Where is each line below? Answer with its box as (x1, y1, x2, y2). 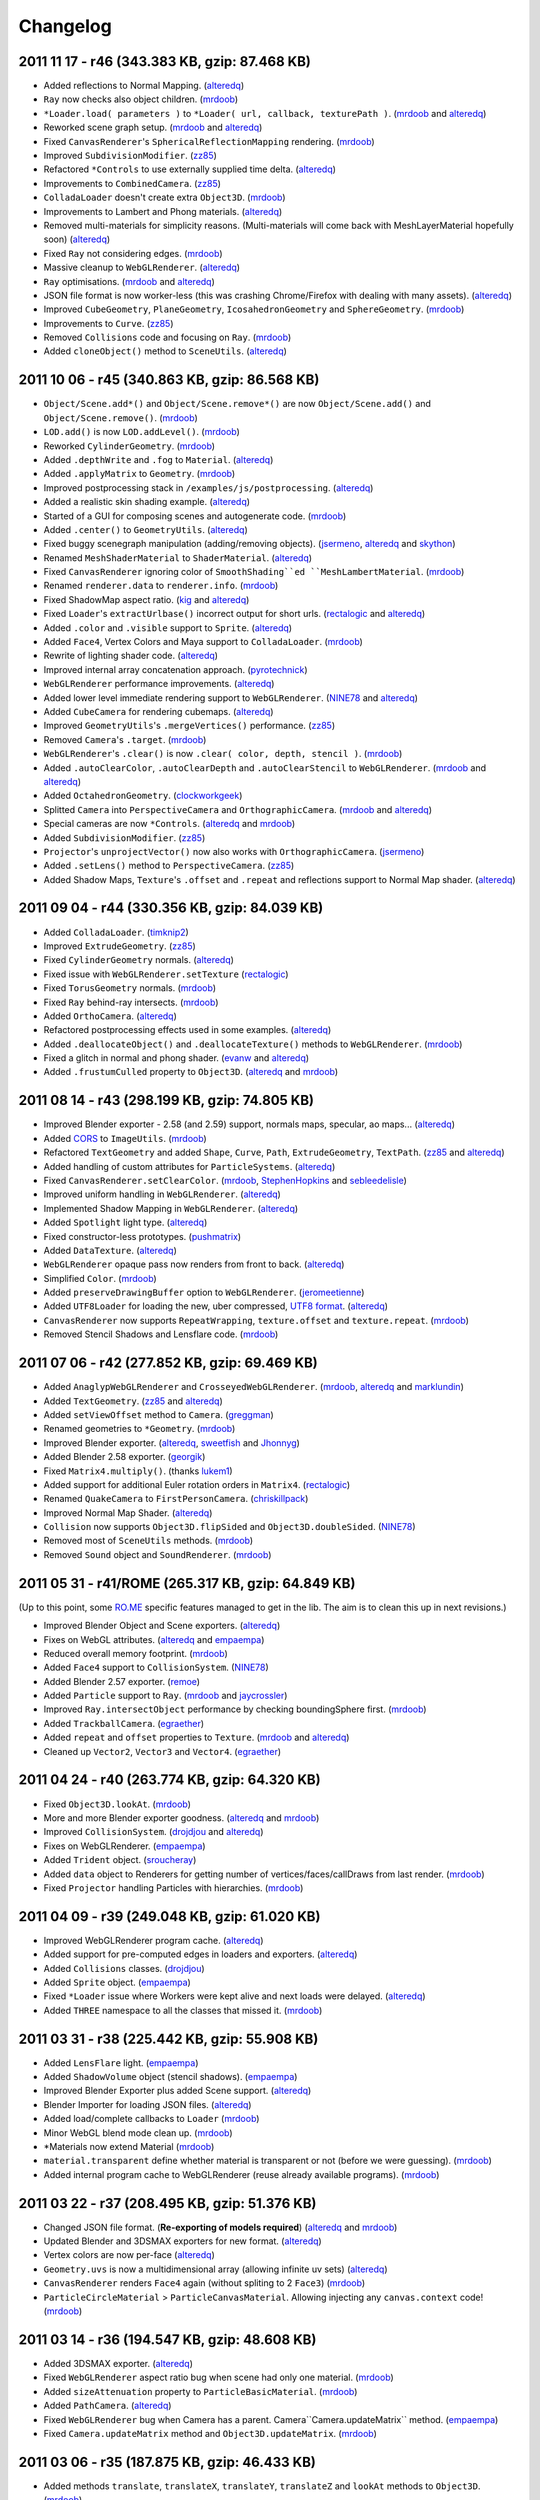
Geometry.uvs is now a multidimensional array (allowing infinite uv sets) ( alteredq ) (43, 2263, 389, 2275)
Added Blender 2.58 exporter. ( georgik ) (43, 1451, 206, 1463)
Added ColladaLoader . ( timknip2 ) (43, 926, 189, 938)
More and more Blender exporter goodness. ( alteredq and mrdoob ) (43, 1811, 320, 1824)
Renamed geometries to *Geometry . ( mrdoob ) (43, 1423, 236, 1435)
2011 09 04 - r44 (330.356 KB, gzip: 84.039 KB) (18, 900, 324, 917)
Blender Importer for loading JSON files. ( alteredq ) (43, 2098, 252, 2110)
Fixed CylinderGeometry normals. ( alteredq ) (43, 954, 235, 966)
